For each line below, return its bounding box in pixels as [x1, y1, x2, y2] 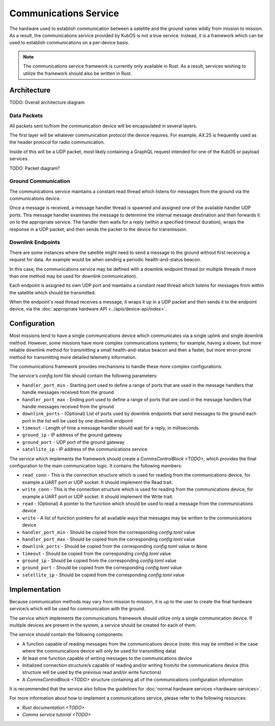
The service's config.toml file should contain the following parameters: [9, 373, 158, 379]
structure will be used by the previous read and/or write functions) [22, 669, 161, 676]
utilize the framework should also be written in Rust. [23, 70, 132, 76]
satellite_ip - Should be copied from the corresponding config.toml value [22, 572, 185, 578]
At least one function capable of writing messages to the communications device [22, 655, 193, 661]
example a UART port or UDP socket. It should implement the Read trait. [22, 479, 173, 485]
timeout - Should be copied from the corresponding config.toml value [22, 550, 171, 556]
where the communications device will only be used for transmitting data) [22, 648, 177, 654]
